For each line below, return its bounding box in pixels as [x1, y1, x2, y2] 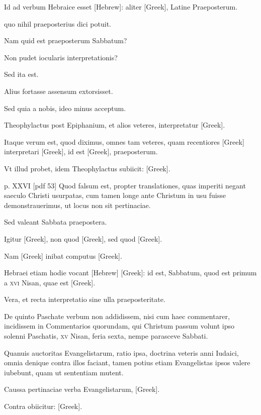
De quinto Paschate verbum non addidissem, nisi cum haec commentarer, [4, 310, 230, 321]
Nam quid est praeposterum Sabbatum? [4, 35, 127, 46]
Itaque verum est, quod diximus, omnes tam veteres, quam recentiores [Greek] [4, 136, 244, 147]
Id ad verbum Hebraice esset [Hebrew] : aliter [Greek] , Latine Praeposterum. [4, 2, 238, 12]
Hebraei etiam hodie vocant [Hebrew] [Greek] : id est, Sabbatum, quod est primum [4, 267, 257, 278]
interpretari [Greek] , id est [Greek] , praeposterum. [4, 146, 158, 157]
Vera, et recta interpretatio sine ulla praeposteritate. [4, 294, 165, 304]
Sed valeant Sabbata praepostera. [4, 217, 107, 227]
